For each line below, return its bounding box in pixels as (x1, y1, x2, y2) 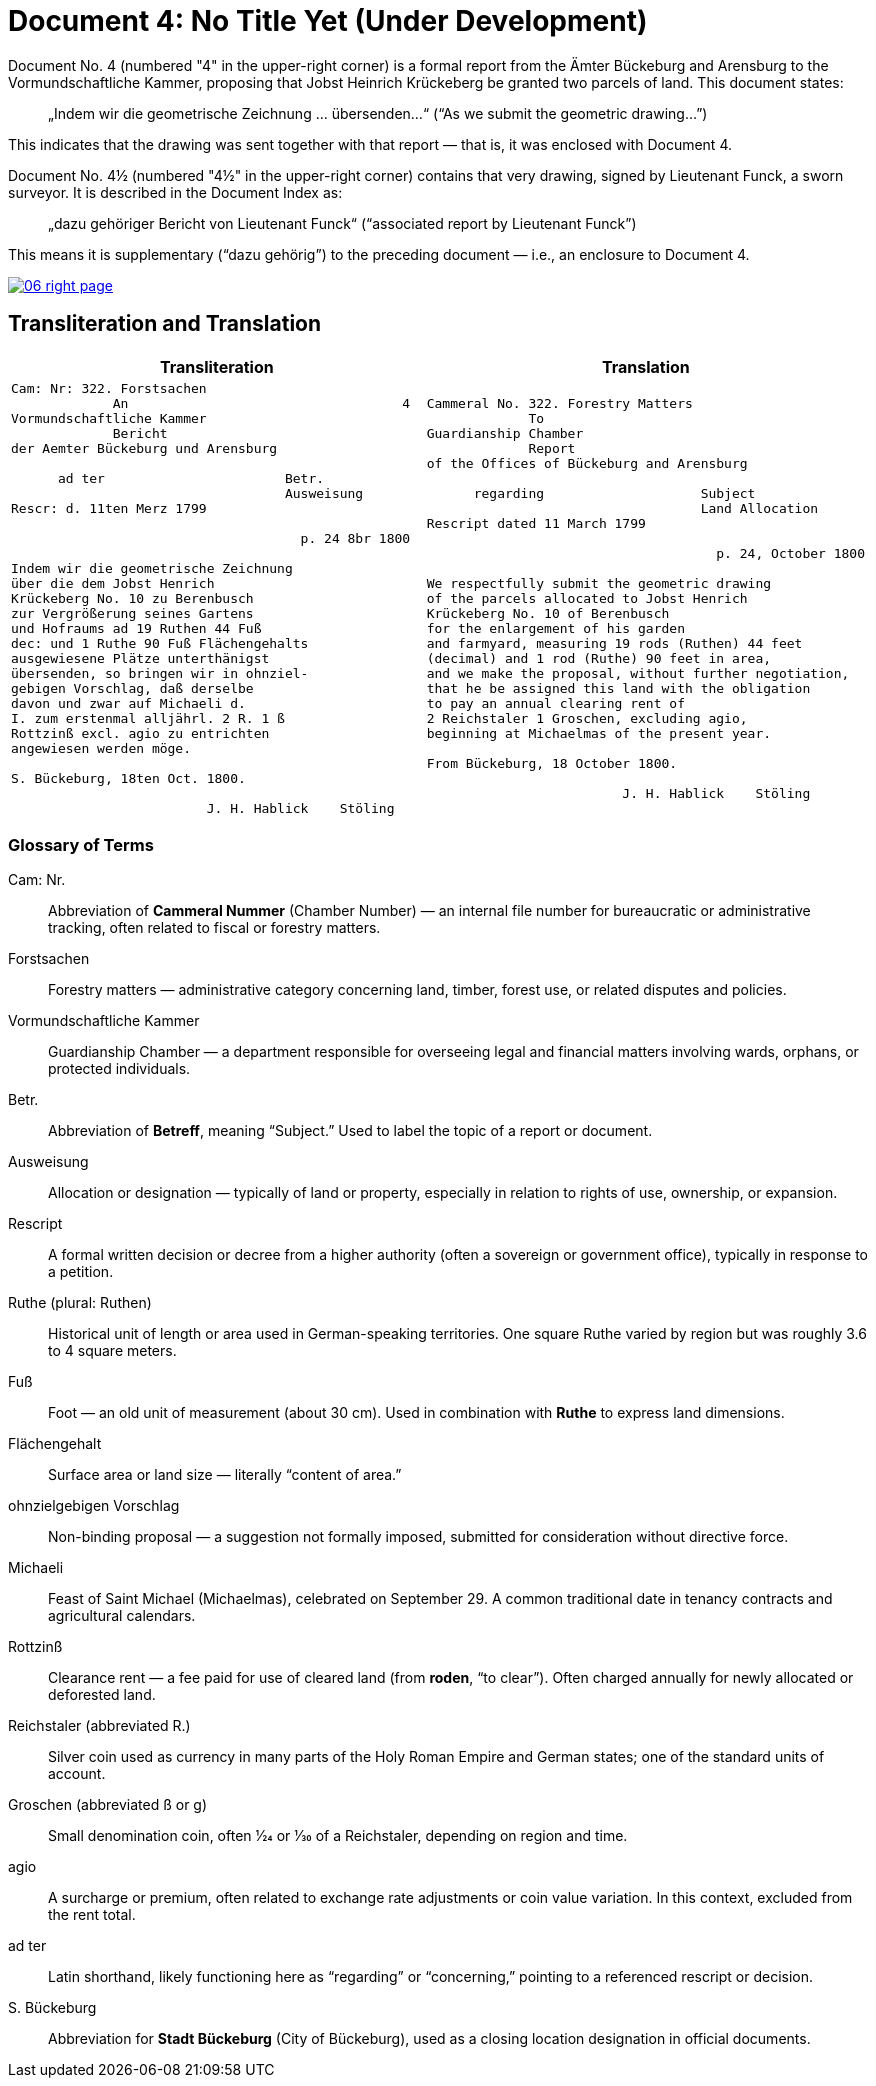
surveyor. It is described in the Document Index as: (8, 183, 343, 201)
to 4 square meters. (48, 1342, 177, 1360)
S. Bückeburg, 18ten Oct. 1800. (11, 770, 246, 786)
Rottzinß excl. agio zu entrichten (11, 725, 270, 741)
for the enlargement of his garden (426, 620, 685, 636)
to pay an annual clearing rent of (426, 695, 685, 711)
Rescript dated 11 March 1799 (426, 515, 646, 531)
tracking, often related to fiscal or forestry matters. (48, 919, 381, 937)
